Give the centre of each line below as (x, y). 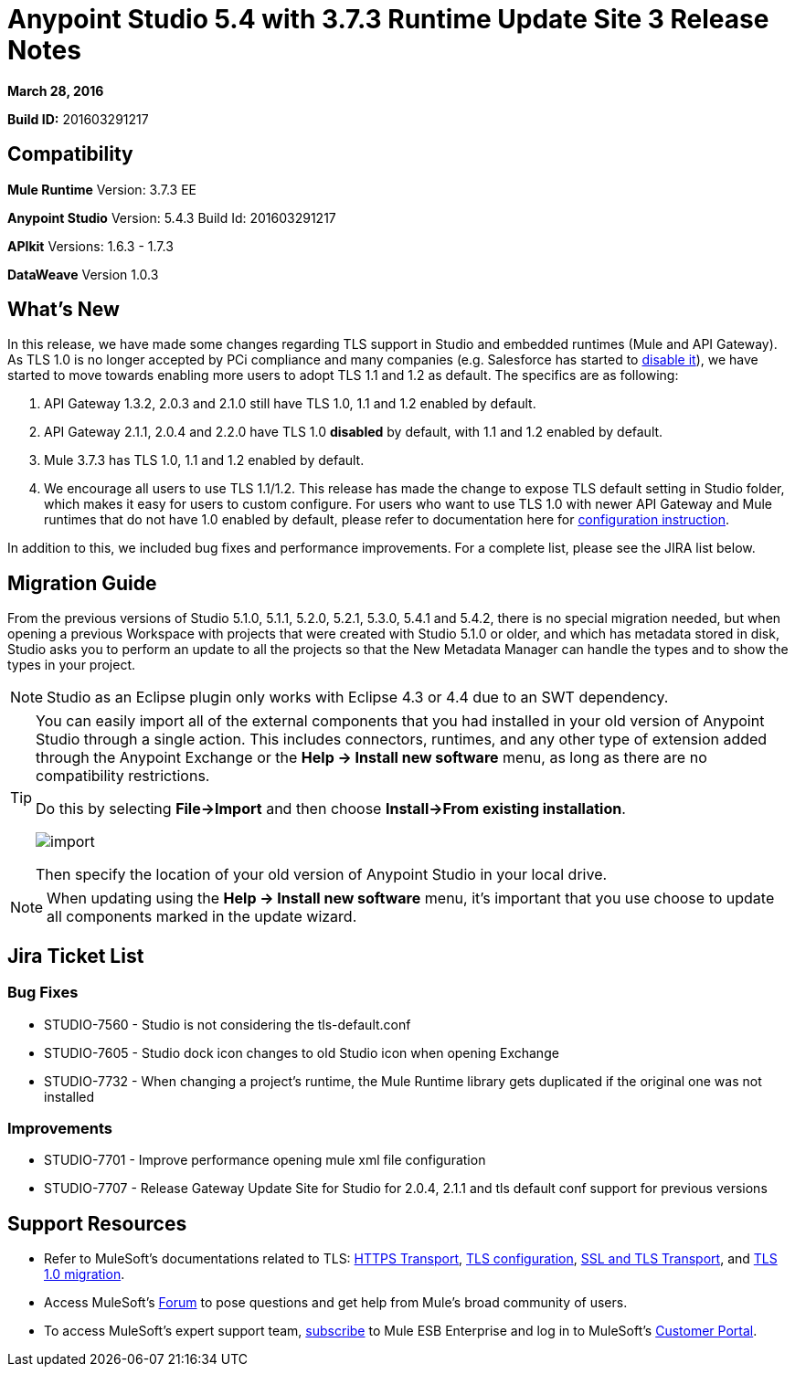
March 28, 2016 (56, 90)
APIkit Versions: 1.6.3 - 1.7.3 (90, 246)
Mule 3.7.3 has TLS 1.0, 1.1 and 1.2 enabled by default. (204, 460)
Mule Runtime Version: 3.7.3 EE (102, 189)
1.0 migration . (85, 1274)
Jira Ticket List (76, 956)
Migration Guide (82, 583)
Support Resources (97, 1223)
